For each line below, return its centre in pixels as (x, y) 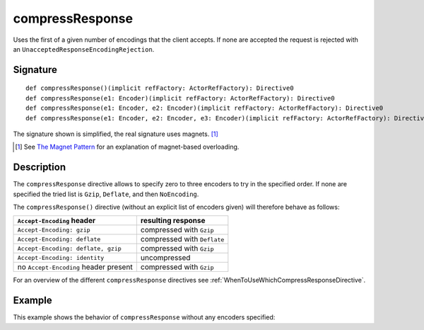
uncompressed (165, 258)
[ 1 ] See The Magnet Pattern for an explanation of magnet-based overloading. (127, 147)
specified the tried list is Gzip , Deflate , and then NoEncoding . (106, 194)
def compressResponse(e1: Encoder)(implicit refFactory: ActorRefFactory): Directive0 (180, 98)
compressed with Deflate (182, 239)
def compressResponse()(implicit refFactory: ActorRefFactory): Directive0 (160, 88)
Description (40, 167)
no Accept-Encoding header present (75, 267)
